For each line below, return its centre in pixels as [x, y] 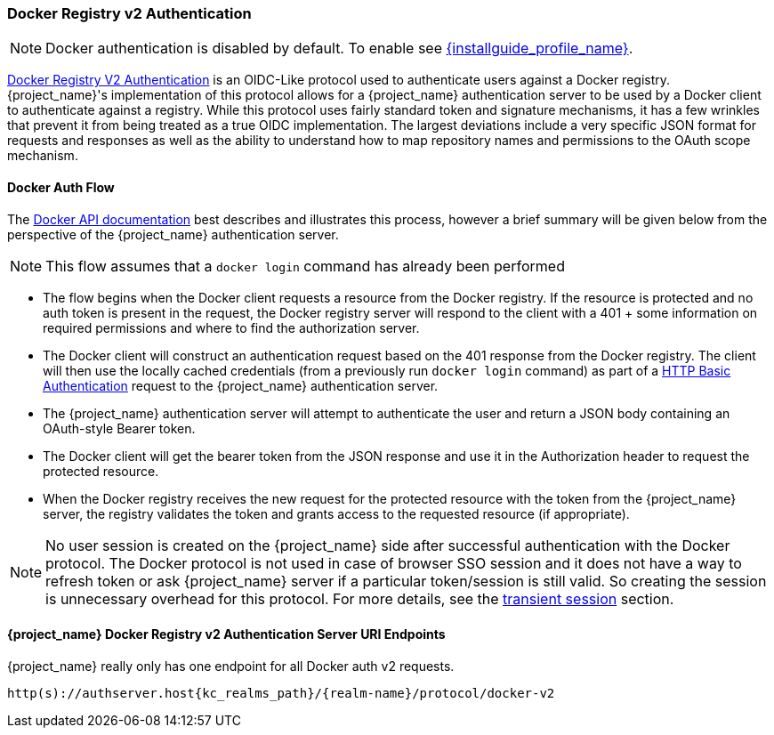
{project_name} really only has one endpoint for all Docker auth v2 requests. [231, 666]
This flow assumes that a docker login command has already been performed [305, 266]
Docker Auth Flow [61, 187]
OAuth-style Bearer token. [119, 428]
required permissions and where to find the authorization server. [231, 327]
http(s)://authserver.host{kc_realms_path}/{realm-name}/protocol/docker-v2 [281, 693]
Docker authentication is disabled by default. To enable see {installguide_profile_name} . [339, 48]
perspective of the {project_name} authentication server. [173, 234]
